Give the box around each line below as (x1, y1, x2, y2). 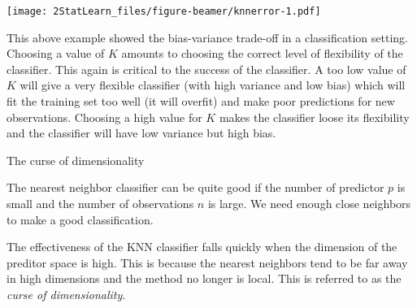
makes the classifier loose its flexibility (219, 108, 410, 125)
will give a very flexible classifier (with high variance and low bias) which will (20, 76, 406, 93)
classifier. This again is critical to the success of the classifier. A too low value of (7, 60, 406, 77)
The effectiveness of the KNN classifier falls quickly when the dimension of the (7, 238, 397, 255)
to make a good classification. (7, 210, 154, 228)
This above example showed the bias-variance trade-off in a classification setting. (7, 28, 408, 46)
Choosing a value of (7, 45, 105, 62)
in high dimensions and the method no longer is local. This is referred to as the (7, 270, 402, 287)
